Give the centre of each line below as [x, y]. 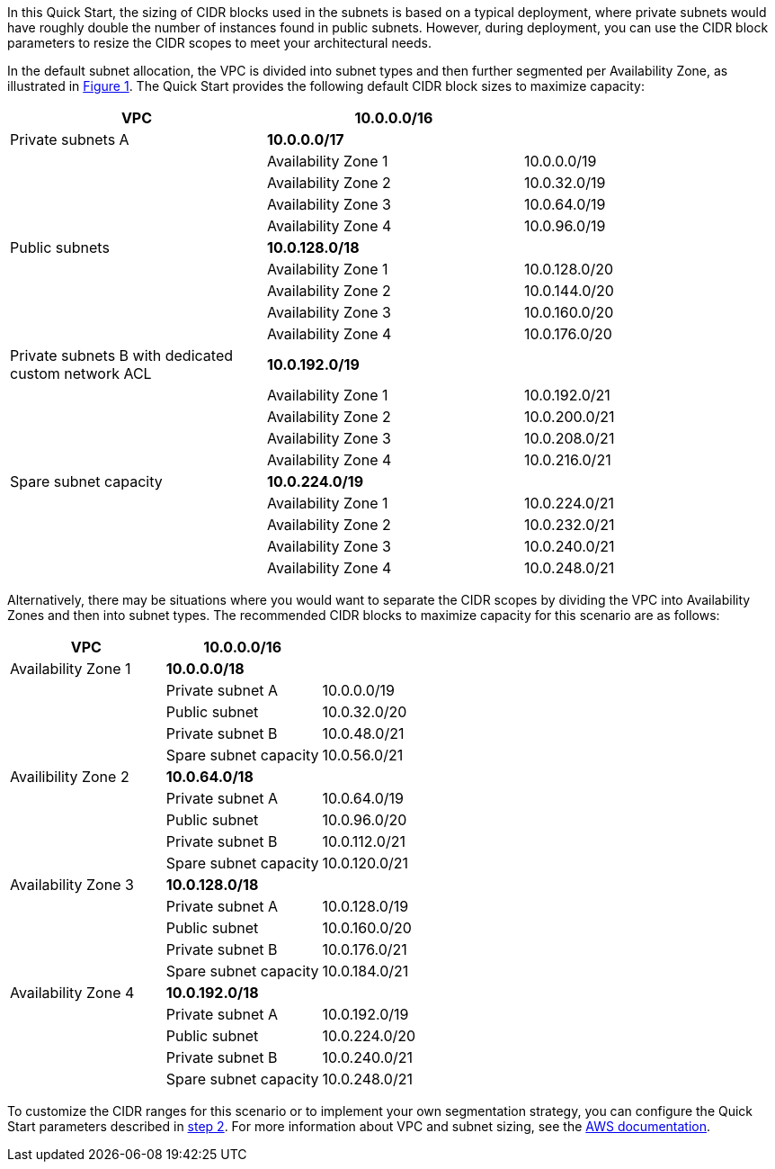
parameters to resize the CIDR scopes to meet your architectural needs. [219, 43]
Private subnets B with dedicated [121, 355]
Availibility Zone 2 [70, 777]
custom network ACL [81, 373]
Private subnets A [70, 139]
